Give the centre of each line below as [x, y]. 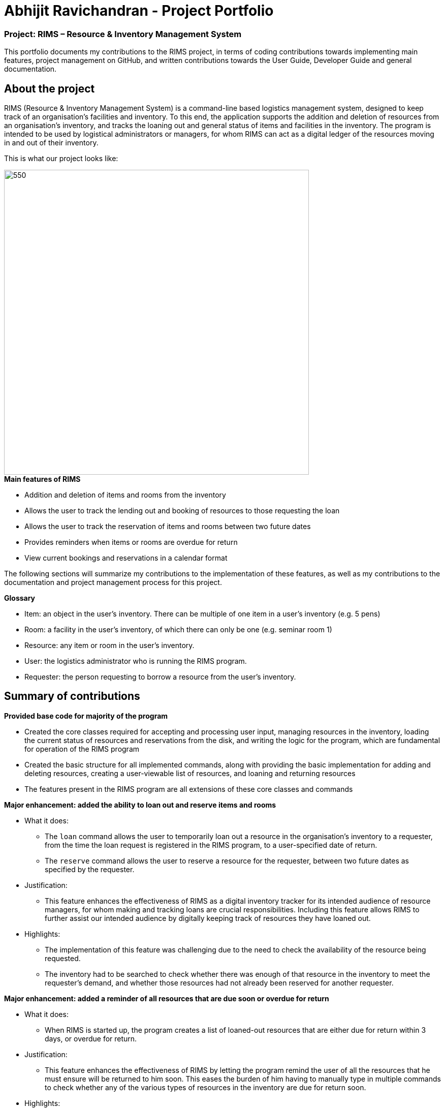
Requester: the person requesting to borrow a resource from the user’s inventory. [160, 676]
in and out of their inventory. [51, 142]
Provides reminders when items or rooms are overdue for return [131, 542]
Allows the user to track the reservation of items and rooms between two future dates [168, 526]
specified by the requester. [90, 869]
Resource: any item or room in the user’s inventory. [109, 645]
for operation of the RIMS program [82, 749]
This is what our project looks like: [61, 158]
